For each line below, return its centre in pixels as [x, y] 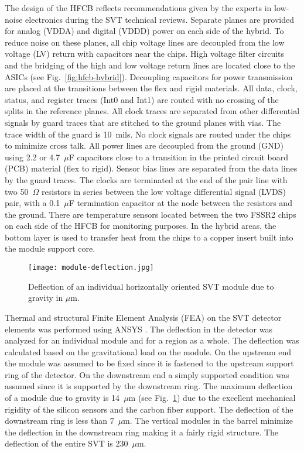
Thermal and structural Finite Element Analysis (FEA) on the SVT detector [143, 317]
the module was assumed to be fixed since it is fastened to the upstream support [149, 363]
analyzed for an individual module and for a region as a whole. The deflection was [152, 340]
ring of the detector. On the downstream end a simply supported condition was [147, 374]
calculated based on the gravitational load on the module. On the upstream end [148, 351]
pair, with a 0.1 [33, 203]
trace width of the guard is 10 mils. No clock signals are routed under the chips [148, 134]
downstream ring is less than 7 [59, 421]
